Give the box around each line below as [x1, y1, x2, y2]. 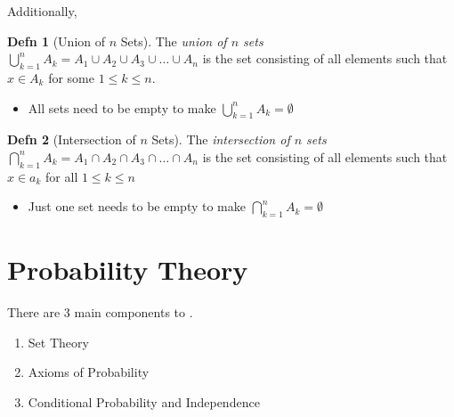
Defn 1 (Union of [7, 31, 106, 50]
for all [45, 167, 78, 185]
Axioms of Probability [28, 363, 150, 381]
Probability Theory [7, 251, 248, 288]
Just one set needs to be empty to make [28, 197, 246, 216]
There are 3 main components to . [7, 303, 193, 322]
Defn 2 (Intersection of [7, 130, 136, 149]
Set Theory [28, 332, 89, 351]
